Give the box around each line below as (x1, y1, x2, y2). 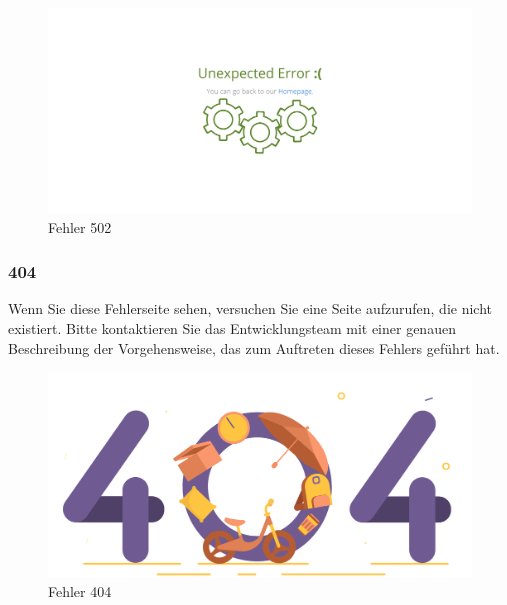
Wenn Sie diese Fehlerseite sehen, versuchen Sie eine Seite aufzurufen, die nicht (8, 298, 492, 319)
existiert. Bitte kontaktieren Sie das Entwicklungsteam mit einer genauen (8, 317, 456, 338)
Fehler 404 (48, 580, 112, 601)
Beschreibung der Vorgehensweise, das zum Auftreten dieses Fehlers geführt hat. (8, 337, 500, 358)
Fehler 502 (48, 216, 112, 237)
